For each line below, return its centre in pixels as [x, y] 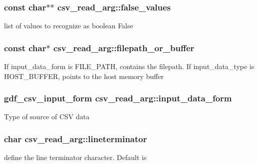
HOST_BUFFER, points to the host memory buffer [84, 76]
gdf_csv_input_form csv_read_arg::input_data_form [118, 98]
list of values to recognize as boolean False [69, 26]
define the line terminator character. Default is [75, 157]
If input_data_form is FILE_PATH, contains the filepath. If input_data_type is [129, 66]
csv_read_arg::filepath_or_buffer [124, 47]
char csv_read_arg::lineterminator [76, 138]
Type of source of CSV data [47, 117]
